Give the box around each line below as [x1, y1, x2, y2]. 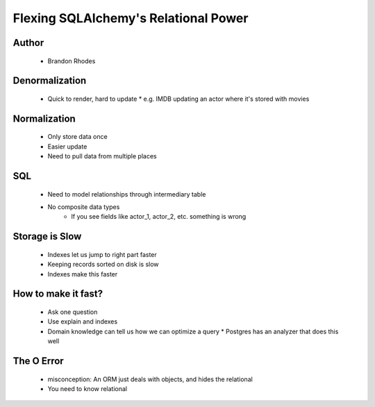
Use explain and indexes [47, 317, 118, 326]
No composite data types [47, 202, 120, 211]
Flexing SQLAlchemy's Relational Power [12, 10, 249, 26]
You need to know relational [47, 384, 128, 392]
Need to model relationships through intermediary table [47, 190, 206, 198]
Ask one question [47, 308, 98, 316]
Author [12, 37, 44, 49]
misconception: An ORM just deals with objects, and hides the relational [47, 375, 253, 383]
